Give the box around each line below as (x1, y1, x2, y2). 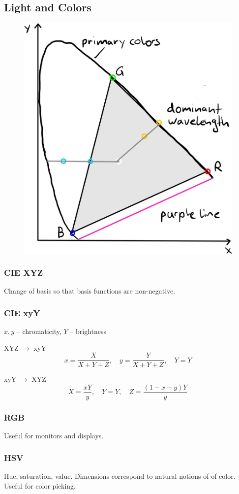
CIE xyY (4, 306, 40, 319)
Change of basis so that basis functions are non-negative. (4, 286, 176, 296)
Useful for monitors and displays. (4, 430, 104, 441)
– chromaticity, (16, 326, 61, 336)
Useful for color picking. (4, 480, 76, 491)
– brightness (70, 326, 106, 336)
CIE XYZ (4, 266, 43, 279)
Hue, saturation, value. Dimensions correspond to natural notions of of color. (4, 471, 236, 481)
